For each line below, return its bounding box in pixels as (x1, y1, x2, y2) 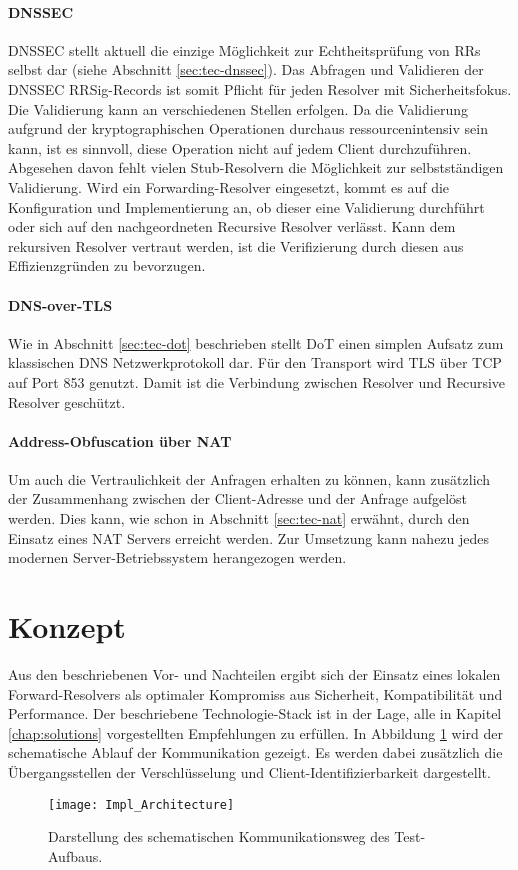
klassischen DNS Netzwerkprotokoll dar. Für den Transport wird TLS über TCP (8, 352, 502, 373)
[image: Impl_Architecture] (48, 797, 235, 812)
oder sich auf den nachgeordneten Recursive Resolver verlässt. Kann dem (8, 216, 456, 237)
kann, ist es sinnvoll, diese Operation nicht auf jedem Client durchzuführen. (8, 137, 472, 158)
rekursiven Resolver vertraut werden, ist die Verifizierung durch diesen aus (8, 235, 464, 256)
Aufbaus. (48, 845, 103, 866)
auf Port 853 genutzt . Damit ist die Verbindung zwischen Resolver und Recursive (8, 371, 506, 392)
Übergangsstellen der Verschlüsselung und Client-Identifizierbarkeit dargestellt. (8, 761, 491, 782)
